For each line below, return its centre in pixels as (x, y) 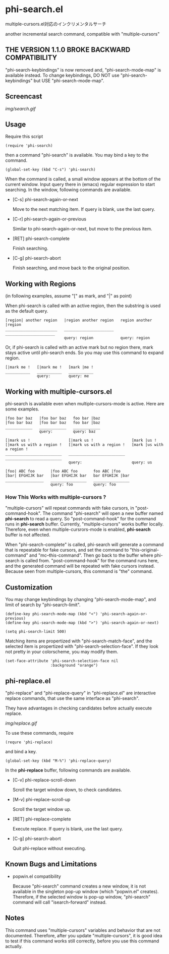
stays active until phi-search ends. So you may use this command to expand (84, 353)
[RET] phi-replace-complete (42, 819)
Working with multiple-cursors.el (59, 392)
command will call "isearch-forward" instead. (60, 902)
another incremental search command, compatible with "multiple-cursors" (82, 34)
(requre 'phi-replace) (29, 742)
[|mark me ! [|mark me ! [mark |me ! (49, 367)
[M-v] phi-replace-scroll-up (41, 799)
